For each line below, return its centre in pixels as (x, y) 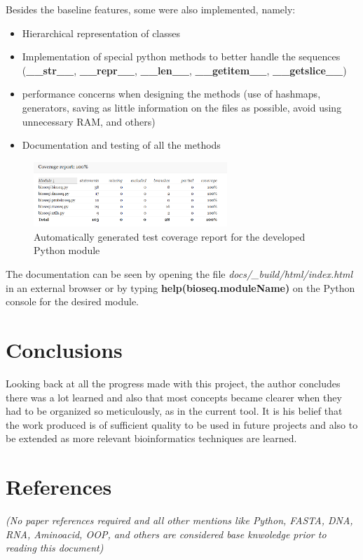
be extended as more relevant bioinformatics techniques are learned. (151, 438)
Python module (67, 250)
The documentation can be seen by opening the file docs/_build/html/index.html (179, 274)
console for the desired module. (73, 301)
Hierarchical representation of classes (101, 33)
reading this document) (55, 548)
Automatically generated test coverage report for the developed (170, 236)
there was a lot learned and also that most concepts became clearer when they (174, 397)
